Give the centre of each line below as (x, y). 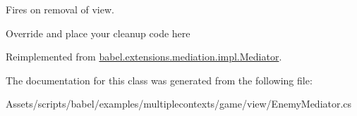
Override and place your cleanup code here (98, 33)
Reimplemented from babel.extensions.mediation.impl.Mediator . (144, 57)
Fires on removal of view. (60, 9)
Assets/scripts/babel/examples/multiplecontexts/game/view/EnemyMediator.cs (179, 104)
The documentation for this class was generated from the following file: (159, 80)
